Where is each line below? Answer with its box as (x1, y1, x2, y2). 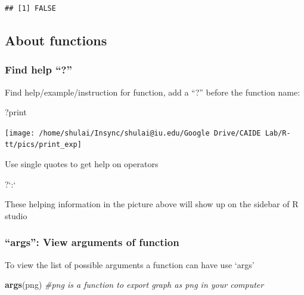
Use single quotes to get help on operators (5, 158, 159, 170)
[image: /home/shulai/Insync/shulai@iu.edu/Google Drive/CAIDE (5, 128, 261, 137)
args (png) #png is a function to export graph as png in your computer (5, 278, 264, 291)
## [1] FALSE (5, 4, 56, 13)
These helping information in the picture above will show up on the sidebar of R (5, 198, 299, 210)
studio (5, 209, 27, 222)
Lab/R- (265, 128, 291, 137)
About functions (5, 30, 107, 49)
